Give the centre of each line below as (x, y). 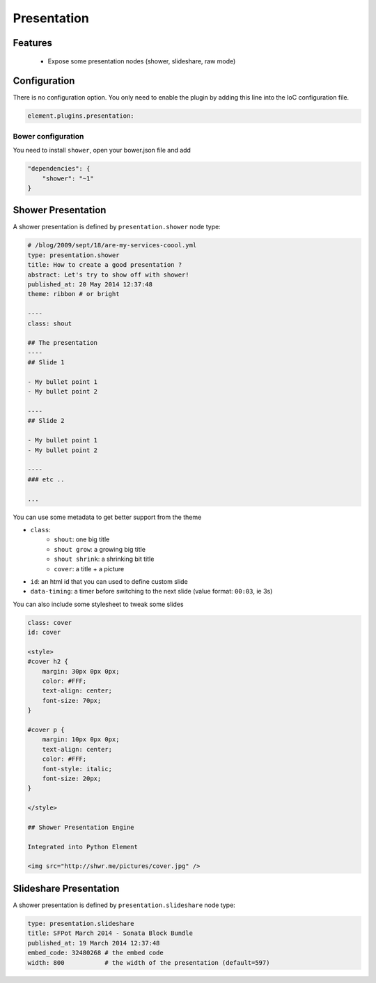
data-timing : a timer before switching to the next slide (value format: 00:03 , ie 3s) (151, 591)
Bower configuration (48, 136)
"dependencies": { (59, 169)
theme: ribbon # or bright (73, 294)
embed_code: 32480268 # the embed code (95, 953)
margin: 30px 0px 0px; (81, 671)
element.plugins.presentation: (81, 116)
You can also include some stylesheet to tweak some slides (98, 604)
